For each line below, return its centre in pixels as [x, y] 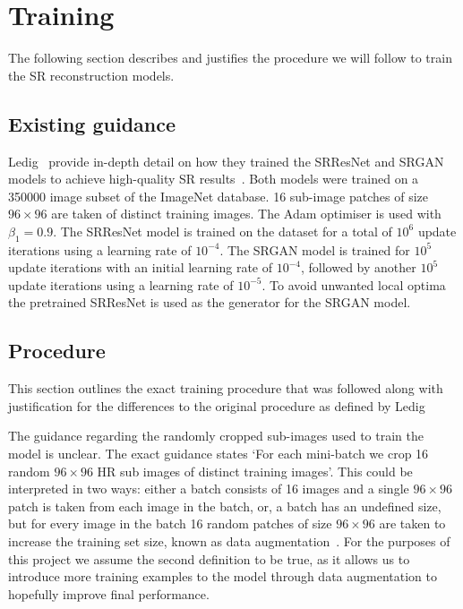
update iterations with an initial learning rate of [141, 267]
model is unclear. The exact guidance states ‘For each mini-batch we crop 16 [219, 454]
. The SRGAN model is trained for [315, 249]
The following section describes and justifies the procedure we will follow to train [230, 58]
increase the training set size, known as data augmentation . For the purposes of [229, 541]
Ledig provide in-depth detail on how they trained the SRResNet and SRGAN [226, 161]
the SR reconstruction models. [91, 75]
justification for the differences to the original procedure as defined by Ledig [217, 405]
